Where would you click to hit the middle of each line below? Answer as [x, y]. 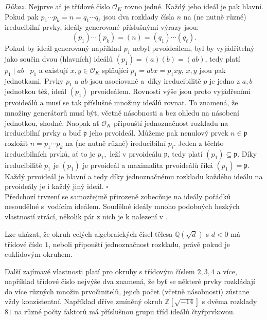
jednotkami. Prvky [34, 80]
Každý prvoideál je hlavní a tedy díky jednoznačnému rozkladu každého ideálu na [134, 176]
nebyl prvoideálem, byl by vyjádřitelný [194, 48]
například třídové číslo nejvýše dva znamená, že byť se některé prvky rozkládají [130, 281]
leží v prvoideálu [136, 153]
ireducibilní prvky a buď [43, 133]
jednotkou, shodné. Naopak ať [52, 123]
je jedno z [225, 80]
